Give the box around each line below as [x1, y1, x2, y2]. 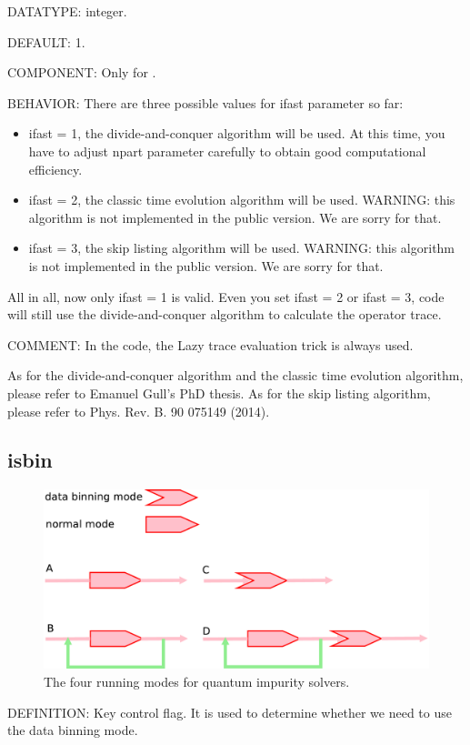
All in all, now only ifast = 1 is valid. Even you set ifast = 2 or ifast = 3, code [7, 287, 445, 306]
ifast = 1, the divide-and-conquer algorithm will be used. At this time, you [28, 124, 445, 143]
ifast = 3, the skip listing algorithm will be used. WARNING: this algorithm [28, 238, 455, 257]
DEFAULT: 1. [7, 32, 85, 51]
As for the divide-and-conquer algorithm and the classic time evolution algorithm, [7, 366, 464, 385]
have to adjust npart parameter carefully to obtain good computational [28, 141, 426, 160]
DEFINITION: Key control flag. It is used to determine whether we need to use [7, 702, 452, 721]
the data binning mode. [7, 720, 138, 740]
